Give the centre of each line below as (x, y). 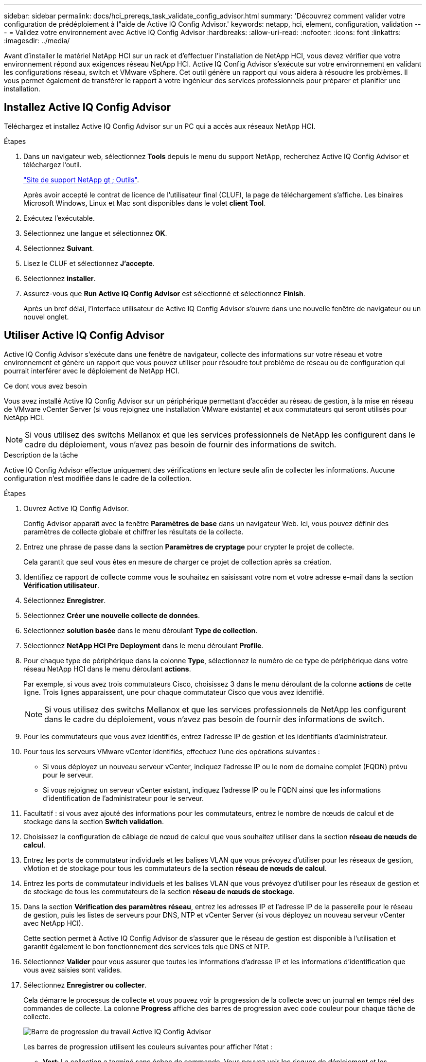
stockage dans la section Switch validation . (94, 821)
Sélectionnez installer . (60, 278)
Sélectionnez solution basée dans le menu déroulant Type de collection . (141, 630)
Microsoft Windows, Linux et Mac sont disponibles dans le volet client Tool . (145, 203)
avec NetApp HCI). (53, 923)
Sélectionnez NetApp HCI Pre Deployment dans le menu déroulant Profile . (143, 645)
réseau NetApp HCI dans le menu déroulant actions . (107, 669)
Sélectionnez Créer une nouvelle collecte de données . (112, 615)
